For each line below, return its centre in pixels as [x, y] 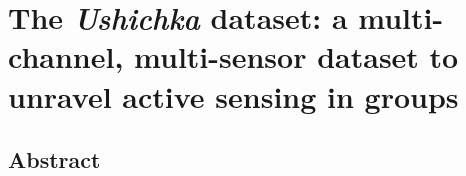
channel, [66, 56]
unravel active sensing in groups [233, 95]
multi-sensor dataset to [296, 56]
